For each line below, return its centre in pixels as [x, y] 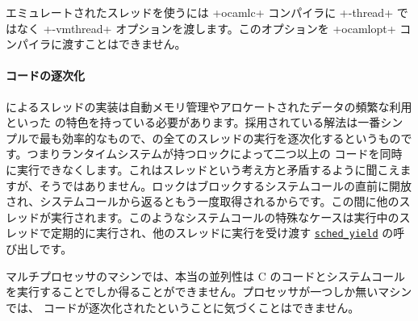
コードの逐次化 [45, 75]
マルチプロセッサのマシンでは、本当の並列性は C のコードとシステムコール [206, 275]
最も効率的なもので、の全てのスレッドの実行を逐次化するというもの [220, 138]
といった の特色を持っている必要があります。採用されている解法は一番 [193, 122]
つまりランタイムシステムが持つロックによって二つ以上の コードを [203, 154]
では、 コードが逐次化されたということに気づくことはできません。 [183, 307]
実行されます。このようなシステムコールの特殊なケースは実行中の [225, 217]
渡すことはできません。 [124, 44]
